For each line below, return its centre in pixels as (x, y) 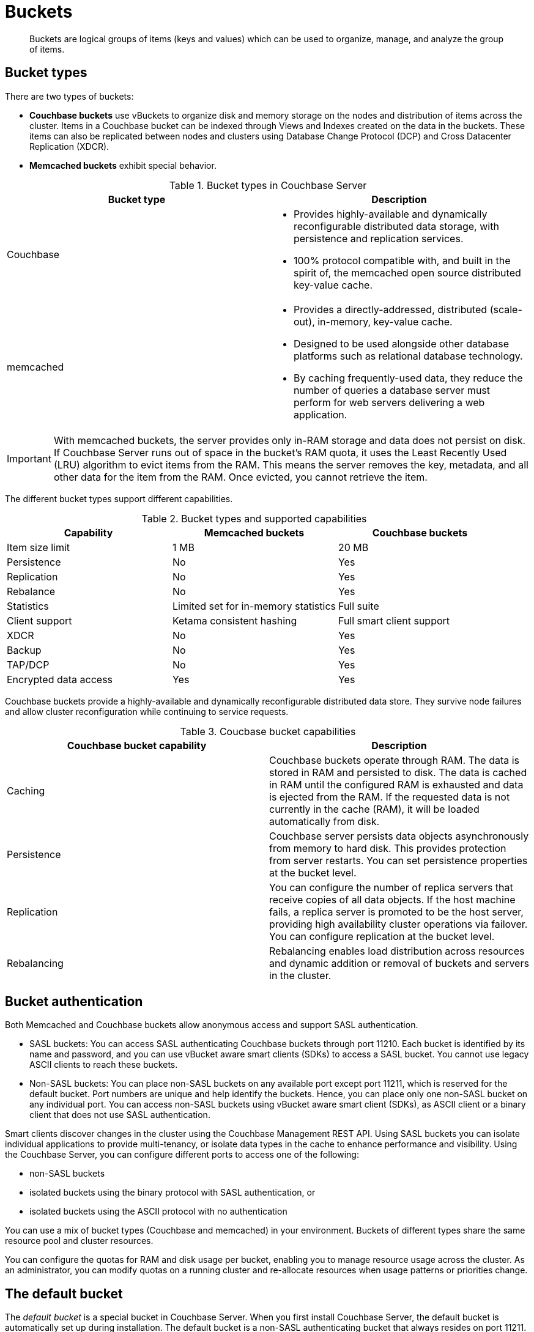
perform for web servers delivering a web (389, 402)
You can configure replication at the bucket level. (382, 936)
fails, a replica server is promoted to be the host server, (396, 912)
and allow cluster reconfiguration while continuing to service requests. (147, 711)
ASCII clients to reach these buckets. (104, 1065)
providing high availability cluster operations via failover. (399, 924)
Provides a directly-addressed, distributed (391, 309)
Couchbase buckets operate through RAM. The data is (395, 760)
